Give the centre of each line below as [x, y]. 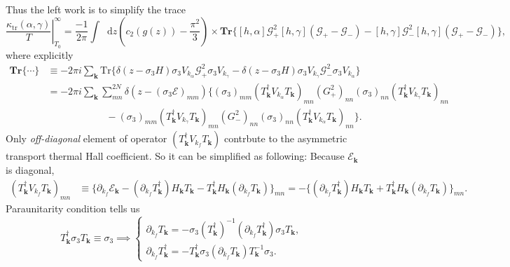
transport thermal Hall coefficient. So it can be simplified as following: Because [175, 156]
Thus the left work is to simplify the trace [96, 9]
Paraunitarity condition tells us [73, 208]
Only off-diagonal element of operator [87, 138]
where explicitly [40, 54]
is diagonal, [30, 170]
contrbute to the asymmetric [286, 138]
